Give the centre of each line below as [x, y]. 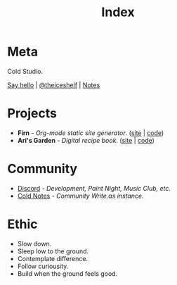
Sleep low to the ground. [53, 251]
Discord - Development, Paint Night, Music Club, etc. [94, 188]
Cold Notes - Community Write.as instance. [80, 196]
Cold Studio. [25, 71]
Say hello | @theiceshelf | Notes [54, 84]
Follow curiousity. [43, 266]
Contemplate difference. [53, 258]
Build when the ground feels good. [67, 273]
